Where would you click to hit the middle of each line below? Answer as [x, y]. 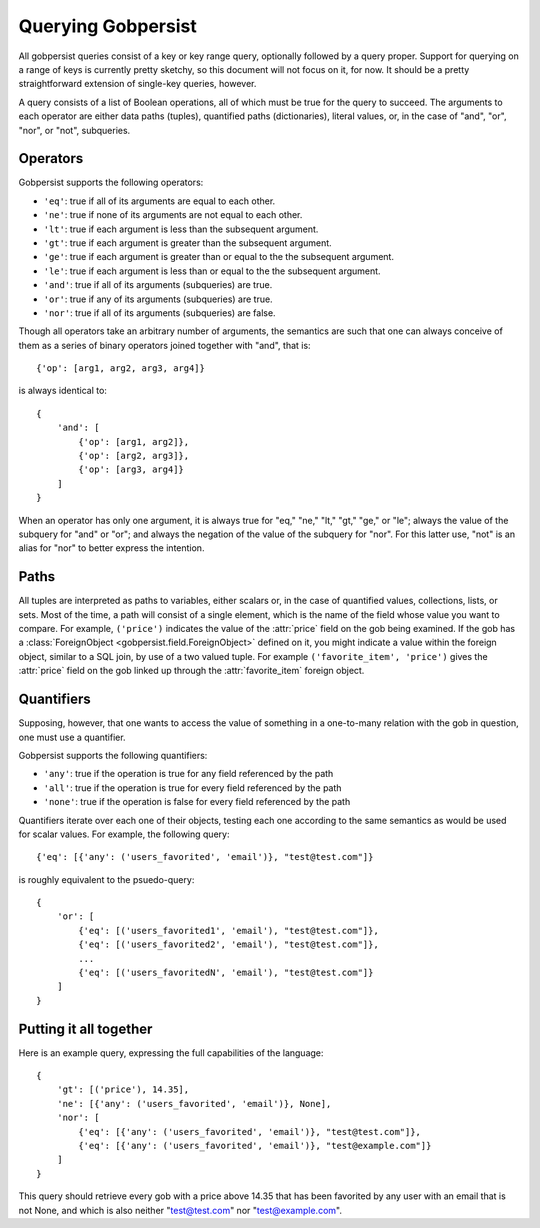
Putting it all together [85, 1028]
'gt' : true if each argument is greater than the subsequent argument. [187, 242]
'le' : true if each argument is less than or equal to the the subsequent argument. [212, 271]
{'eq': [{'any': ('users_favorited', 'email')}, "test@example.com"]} [255, 1146]
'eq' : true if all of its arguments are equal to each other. [159, 201]
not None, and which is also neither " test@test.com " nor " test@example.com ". [180, 1210]
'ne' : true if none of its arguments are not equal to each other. [173, 215]
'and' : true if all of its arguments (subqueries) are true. [158, 285]
